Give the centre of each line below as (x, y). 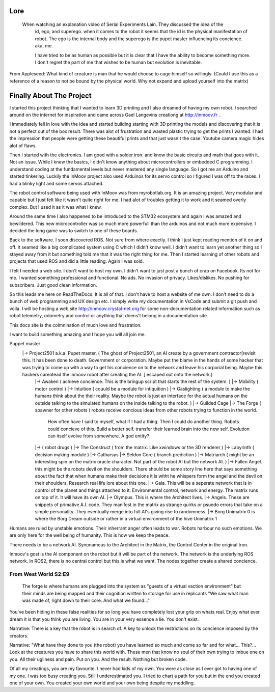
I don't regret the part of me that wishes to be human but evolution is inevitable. (118, 62)
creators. (19, 635)
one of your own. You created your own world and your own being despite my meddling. (102, 683)
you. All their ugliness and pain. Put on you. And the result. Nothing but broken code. (98, 659)
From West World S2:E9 (39, 574)
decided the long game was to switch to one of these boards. (74, 230)
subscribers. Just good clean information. (53, 285)
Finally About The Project (50, 95)
